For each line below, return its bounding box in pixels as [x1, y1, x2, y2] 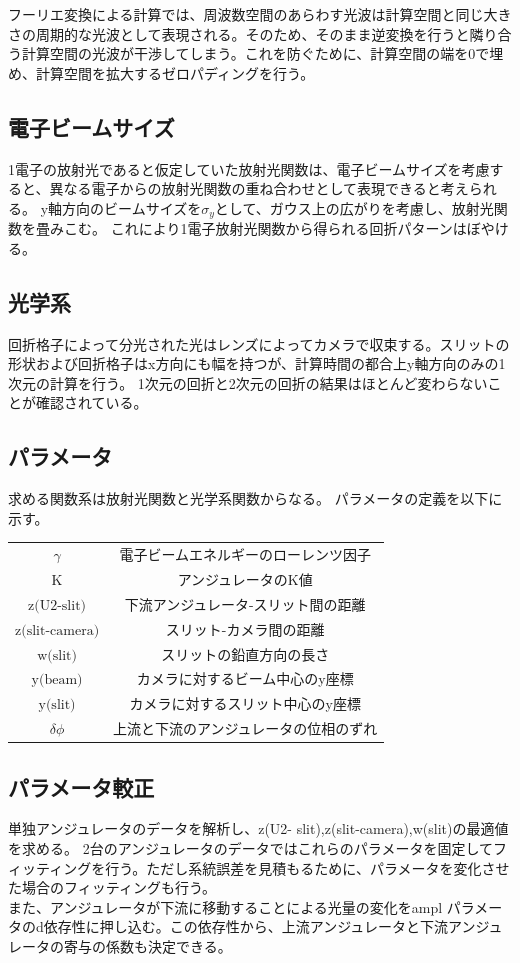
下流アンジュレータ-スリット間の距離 [124, 593, 366, 614]
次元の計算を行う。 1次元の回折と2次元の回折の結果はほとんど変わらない [8, 372, 488, 393]
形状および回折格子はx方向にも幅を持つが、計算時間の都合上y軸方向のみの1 [8, 353, 506, 374]
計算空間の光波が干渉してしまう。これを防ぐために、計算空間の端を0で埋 [21, 43, 504, 64]
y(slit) [38, 698, 76, 713]
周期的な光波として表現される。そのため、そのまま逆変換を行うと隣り [35, 23, 498, 44]
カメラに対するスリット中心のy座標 [129, 693, 361, 714]
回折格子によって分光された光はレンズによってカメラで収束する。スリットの [8, 333, 510, 354]
